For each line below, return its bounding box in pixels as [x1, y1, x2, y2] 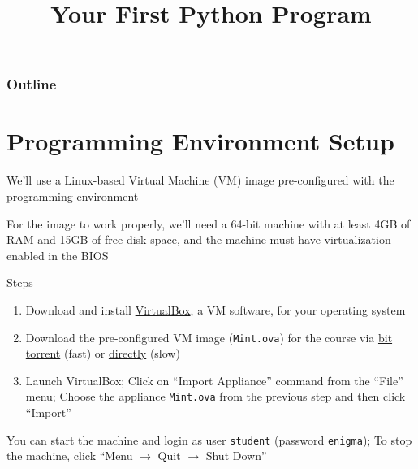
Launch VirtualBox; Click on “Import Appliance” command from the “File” [25, 371, 403, 389]
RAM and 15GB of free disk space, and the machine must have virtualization [6, 231, 391, 248]
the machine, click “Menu [6, 447, 133, 464]
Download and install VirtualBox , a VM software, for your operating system [25, 301, 406, 318]
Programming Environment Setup [6, 124, 394, 158]
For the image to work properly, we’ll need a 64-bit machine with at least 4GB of [6, 215, 411, 232]
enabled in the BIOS [6, 246, 109, 263]
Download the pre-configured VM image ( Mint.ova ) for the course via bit [25, 328, 393, 345]
